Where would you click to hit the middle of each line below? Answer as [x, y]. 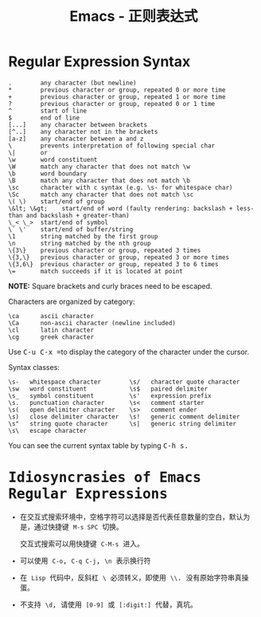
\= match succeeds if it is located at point [95, 271]
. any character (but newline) [72, 83]
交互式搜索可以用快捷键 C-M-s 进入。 [82, 544]
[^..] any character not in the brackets [83, 132]
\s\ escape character [48, 430]
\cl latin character [51, 330]
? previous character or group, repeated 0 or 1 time [112, 104]
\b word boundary [48, 173]
